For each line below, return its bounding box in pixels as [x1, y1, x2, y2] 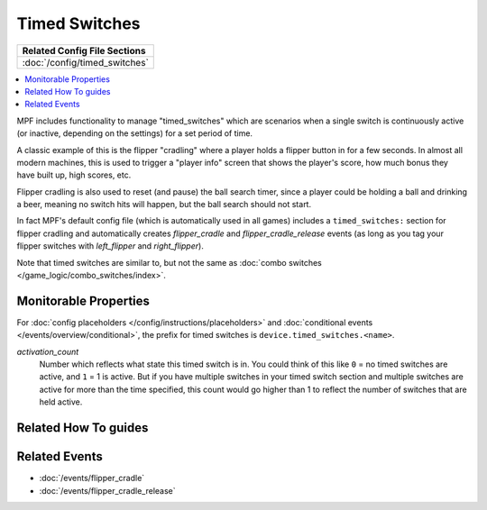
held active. [39, 396, 83, 407]
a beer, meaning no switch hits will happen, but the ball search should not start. [16, 199, 311, 210]
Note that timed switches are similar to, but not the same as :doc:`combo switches [16, 257, 322, 268]
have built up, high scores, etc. [16, 169, 132, 180]
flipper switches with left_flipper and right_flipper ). [16, 241, 205, 251]
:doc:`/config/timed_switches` [22, 56, 149, 68]
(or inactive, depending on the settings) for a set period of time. [16, 128, 253, 139]
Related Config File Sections [22, 44, 146, 57]
